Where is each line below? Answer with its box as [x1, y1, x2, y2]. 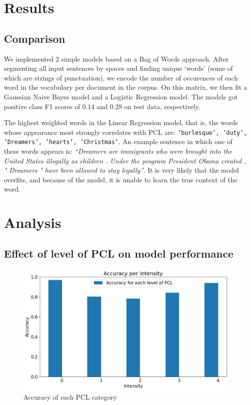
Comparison [4, 31, 65, 46]
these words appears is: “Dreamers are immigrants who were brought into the [4, 146, 232, 156]
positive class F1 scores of [4, 101, 80, 111]
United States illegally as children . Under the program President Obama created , [4, 155, 246, 165]
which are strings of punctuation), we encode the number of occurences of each [4, 72, 238, 82]
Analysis [4, 212, 62, 232]
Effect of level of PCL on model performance [4, 245, 234, 260]
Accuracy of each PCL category [23, 392, 117, 402]
